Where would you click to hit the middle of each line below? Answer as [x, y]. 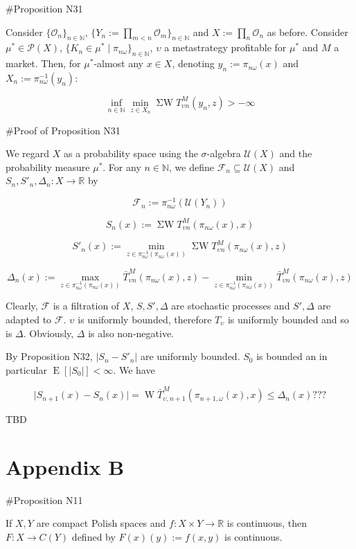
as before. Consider [308, 31]
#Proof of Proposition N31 [63, 130]
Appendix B [65, 466]
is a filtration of [86, 306]
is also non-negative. [131, 333]
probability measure [48, 166]
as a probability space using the [131, 153]
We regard [28, 153]
